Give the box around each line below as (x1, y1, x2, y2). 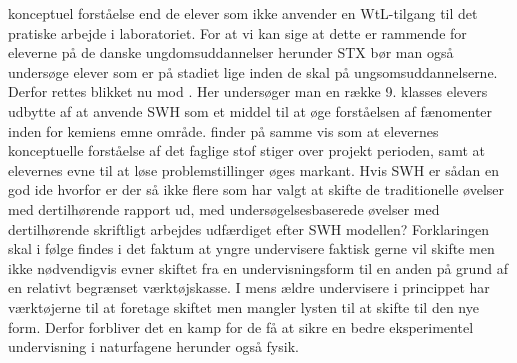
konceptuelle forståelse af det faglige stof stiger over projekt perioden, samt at (8, 140, 485, 161)
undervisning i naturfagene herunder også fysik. (8, 336, 299, 357)
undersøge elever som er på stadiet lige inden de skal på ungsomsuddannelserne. (8, 61, 498, 82)
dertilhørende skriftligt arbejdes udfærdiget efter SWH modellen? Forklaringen (8, 218, 490, 239)
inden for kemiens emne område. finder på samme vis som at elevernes (8, 120, 439, 141)
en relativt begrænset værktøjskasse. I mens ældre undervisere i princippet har (8, 277, 490, 298)
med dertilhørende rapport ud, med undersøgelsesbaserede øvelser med (8, 198, 440, 219)
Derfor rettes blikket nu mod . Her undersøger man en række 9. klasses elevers (8, 81, 488, 102)
